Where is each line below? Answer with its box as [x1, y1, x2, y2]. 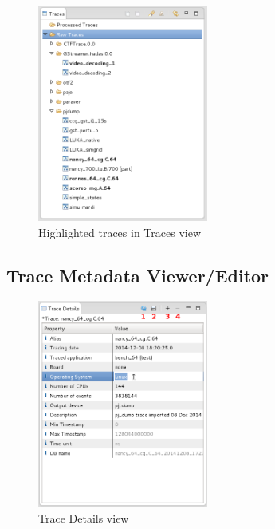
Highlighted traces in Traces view [38, 223, 201, 240]
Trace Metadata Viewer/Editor [6, 263, 269, 287]
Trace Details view [38, 509, 129, 526]
